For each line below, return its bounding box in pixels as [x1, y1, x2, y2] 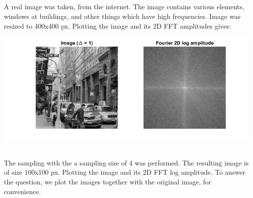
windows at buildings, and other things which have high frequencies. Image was [4, 11, 241, 21]
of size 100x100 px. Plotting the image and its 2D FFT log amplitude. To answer [4, 167, 246, 177]
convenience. [4, 186, 41, 196]
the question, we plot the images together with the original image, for [4, 176, 212, 186]
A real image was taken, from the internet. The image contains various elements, [4, 1, 244, 12]
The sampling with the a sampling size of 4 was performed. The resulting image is [4, 157, 249, 167]
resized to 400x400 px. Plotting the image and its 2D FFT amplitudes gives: [4, 20, 231, 31]
